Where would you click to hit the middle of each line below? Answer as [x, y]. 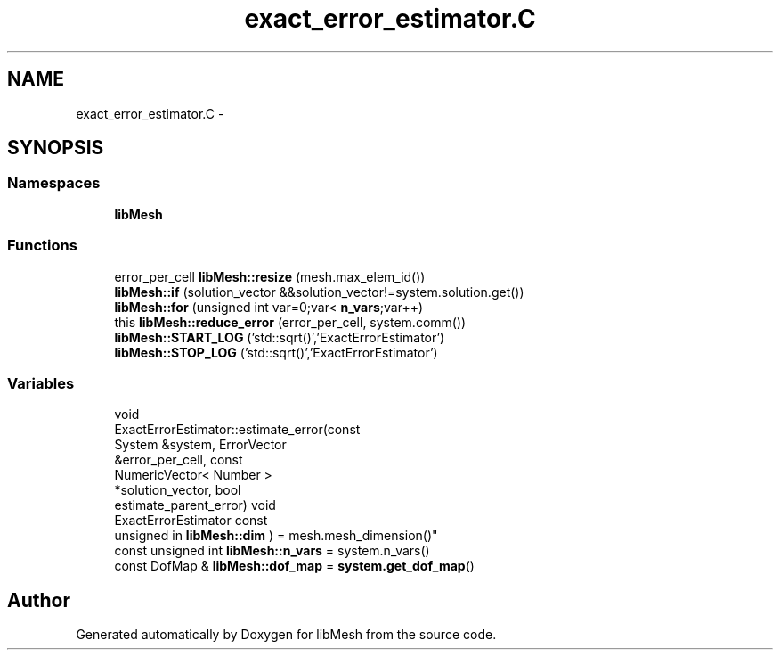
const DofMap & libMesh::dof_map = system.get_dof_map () [294, 566]
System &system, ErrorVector [200, 445]
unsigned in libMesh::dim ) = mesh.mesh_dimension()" [276, 536]
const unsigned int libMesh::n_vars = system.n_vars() [272, 551]
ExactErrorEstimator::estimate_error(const [237, 430]
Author [39, 600]
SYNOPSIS [56, 148]
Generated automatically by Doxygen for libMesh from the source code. [286, 635]
